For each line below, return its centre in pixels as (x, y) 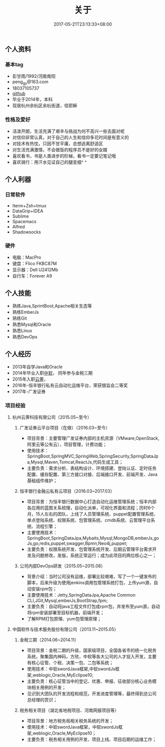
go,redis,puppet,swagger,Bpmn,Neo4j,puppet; (80, 543)
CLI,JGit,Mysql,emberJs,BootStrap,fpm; (67, 601)
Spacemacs (24, 222)
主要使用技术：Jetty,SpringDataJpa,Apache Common (81, 595)
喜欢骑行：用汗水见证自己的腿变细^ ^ (49, 162)
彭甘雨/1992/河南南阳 (34, 76)
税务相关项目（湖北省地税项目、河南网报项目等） (69, 710)
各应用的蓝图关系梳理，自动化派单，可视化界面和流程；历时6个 (91, 508)
